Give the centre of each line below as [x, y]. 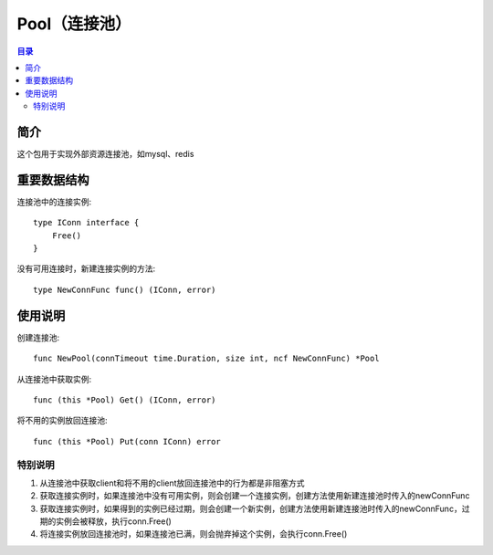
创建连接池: [38, 337]
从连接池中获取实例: [54, 379]
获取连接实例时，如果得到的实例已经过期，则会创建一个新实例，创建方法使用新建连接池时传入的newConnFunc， [251, 508]
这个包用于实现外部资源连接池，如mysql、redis [105, 154]
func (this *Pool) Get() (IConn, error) [125, 400]
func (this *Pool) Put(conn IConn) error [127, 441]
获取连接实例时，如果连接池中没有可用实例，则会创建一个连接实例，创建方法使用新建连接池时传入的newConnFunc [255, 496]
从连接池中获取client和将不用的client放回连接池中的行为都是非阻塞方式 [172, 483]
